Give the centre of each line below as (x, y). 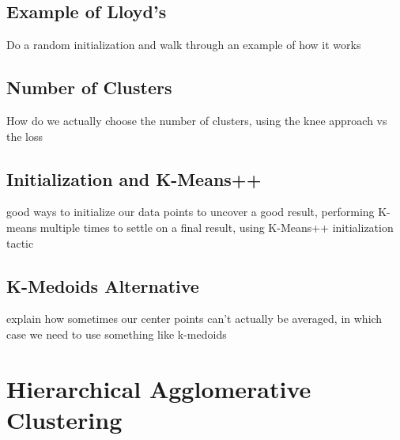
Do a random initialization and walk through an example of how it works (184, 45)
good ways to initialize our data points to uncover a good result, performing (191, 212)
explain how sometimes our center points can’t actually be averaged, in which (194, 319)
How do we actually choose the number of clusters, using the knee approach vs (197, 120)
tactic (20, 243)
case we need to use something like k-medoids (117, 334)
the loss (25, 136)
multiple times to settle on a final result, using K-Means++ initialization (217, 227)
